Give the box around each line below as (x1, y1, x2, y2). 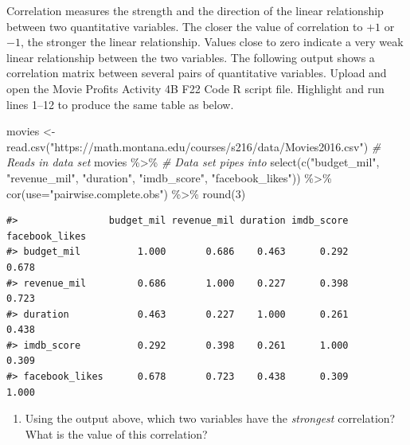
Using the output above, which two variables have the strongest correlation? (25, 410, 396, 427)
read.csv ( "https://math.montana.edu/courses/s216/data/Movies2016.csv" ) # (6, 138, 381, 154)
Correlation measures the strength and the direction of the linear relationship (6, 2, 384, 18)
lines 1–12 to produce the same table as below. (6, 96, 234, 112)
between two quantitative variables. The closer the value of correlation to (6, 18, 363, 34)
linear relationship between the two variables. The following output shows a (6, 49, 375, 65)
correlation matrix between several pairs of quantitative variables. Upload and (6, 64, 387, 81)
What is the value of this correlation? (25, 425, 208, 442)
